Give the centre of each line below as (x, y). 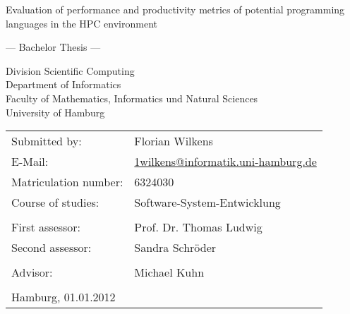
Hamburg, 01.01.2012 (64, 297)
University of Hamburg (55, 112)
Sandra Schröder (175, 248)
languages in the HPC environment (82, 23)
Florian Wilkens (174, 141)
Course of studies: (55, 203)
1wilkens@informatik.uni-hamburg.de (225, 162)
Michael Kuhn (169, 272)
